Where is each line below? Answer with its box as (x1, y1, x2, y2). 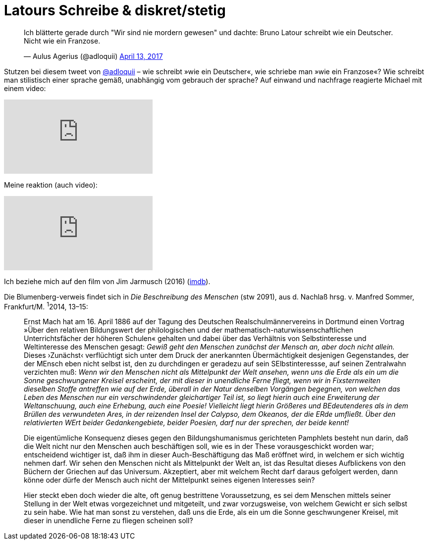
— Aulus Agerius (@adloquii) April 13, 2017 (24, 51, 163, 60)
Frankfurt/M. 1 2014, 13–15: (4, 300, 88, 311)
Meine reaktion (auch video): (4, 180, 98, 189)
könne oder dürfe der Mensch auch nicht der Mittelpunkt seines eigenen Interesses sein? (24, 476, 315, 485)
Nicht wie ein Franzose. (24, 36, 101, 45)
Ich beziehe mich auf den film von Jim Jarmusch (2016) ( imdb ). (4, 277, 211, 286)
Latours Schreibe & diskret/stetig (4, 2, 226, 19)
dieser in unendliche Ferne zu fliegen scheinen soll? (24, 516, 193, 525)
